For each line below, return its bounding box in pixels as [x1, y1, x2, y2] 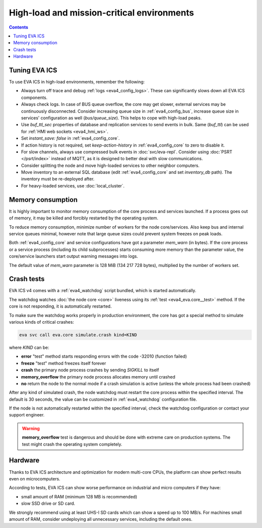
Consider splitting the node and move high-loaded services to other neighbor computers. [21, 163, 200, 168]
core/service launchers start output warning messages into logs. [9, 253, 138, 259]
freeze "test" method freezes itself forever [21, 360, 106, 366]
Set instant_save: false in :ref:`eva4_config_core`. [21, 135, 120, 141]
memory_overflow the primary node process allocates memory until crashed [21, 374, 176, 379]
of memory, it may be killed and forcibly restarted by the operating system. [9, 215, 159, 221]
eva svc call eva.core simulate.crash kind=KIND [19, 332, 137, 337]
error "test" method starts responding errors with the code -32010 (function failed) [21, 353, 187, 359]
